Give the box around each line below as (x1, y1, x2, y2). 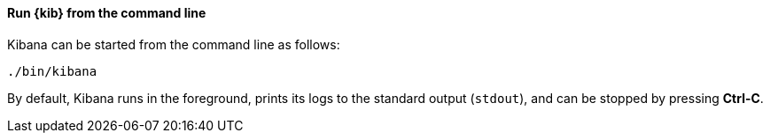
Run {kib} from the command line (7, 5, 206, 20)
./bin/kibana (7, 63, 97, 78)
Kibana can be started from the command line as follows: (7, 36, 340, 52)
